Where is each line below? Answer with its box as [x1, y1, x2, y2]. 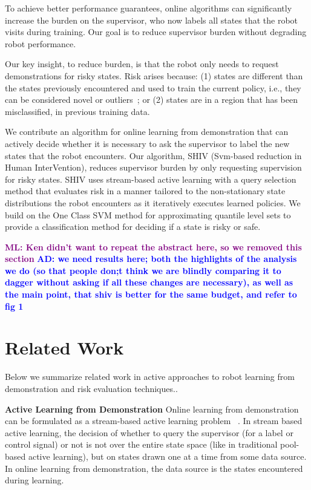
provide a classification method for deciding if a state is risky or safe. [5, 220, 261, 233]
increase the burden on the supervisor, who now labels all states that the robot [5, 13, 298, 26]
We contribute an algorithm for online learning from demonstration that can [5, 125, 289, 138]
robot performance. [5, 37, 76, 50]
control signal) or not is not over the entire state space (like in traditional [5, 438, 278, 451]
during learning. [5, 474, 64, 486]
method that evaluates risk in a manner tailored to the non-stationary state [5, 185, 286, 197]
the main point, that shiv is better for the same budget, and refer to [5, 288, 297, 301]
